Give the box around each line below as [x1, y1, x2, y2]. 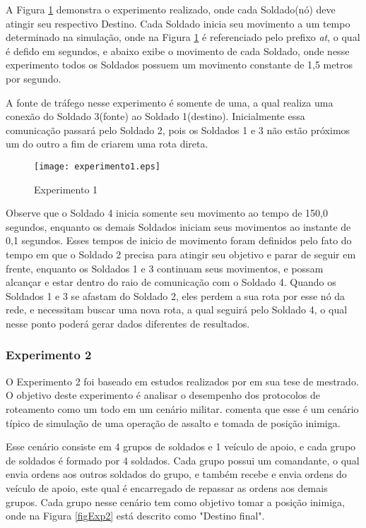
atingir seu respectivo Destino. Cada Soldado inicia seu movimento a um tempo [6, 16, 350, 30]
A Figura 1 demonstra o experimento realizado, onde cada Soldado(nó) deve [6, 2, 336, 16]
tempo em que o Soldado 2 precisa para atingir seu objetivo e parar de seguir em [6, 246, 356, 261]
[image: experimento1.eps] [34, 161, 160, 172]
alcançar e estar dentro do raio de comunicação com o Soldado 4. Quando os [6, 275, 336, 289]
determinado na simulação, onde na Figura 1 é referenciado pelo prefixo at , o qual [6, 30, 360, 44]
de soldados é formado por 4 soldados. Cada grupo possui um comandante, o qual [6, 452, 360, 467]
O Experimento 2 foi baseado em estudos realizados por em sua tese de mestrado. [6, 373, 359, 388]
